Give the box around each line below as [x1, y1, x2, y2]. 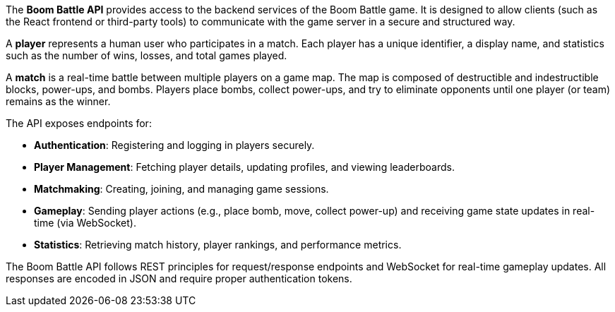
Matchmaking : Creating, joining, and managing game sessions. [34, 183, 329, 195]
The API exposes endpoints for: [6, 117, 152, 129]
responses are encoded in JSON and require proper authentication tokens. [6, 272, 352, 284]
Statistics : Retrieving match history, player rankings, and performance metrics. [34, 239, 402, 251]
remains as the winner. [6, 95, 111, 107]
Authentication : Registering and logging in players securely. [34, 139, 315, 151]
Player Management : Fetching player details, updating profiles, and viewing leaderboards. [34, 161, 455, 173]
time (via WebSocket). [34, 217, 136, 229]
